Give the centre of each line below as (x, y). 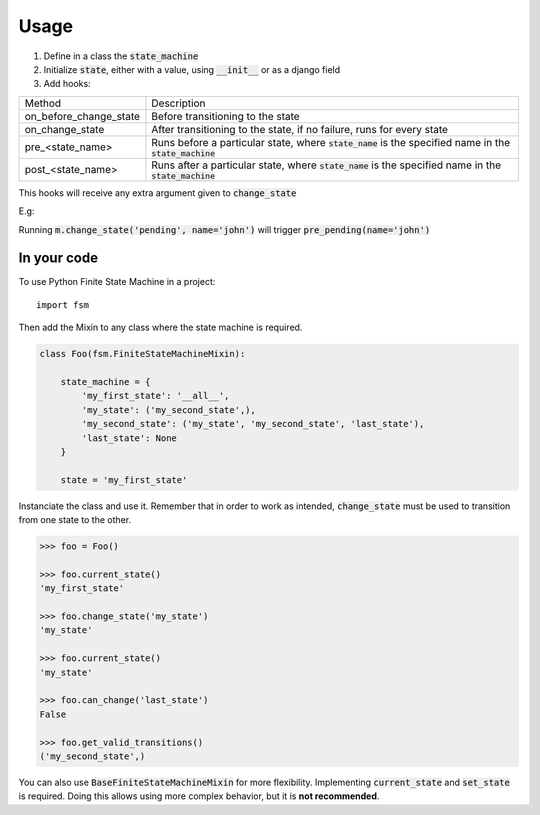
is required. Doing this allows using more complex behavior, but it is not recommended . (199, 796)
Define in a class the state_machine (121, 56)
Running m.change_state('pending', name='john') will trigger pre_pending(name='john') (224, 229)
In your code (58, 258)
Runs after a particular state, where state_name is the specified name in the (326, 165)
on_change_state (64, 129)
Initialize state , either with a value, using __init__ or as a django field (192, 69)
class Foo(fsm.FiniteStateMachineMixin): (142, 354)
